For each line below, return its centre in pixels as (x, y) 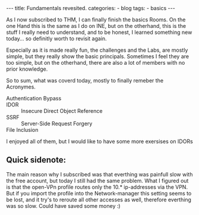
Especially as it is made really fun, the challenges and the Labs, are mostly (97, 50)
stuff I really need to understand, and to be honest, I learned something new (99, 32)
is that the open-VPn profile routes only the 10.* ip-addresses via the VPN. (97, 187)
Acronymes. (21, 87)
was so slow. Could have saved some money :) (63, 205)
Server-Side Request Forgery (57, 124)
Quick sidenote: (36, 160)
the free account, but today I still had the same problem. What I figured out (97, 181)
